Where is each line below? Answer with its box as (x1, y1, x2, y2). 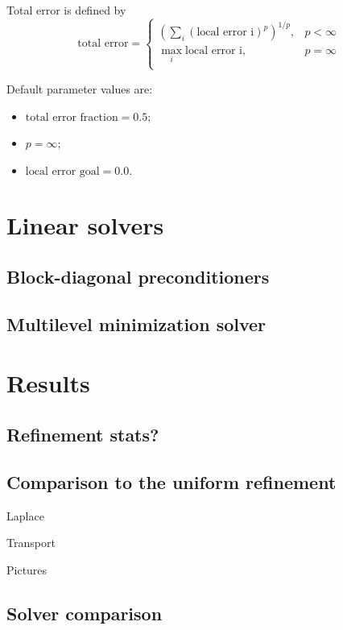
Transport (6, 534, 56, 551)
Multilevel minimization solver (6, 311, 267, 336)
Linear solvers (6, 209, 164, 242)
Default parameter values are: (6, 80, 153, 97)
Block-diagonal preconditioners (6, 264, 270, 289)
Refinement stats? (6, 421, 159, 446)
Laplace (6, 507, 44, 524)
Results (6, 367, 90, 400)
